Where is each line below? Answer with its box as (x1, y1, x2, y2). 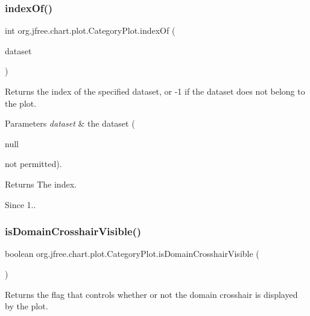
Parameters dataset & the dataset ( (5, 117, 135, 130)
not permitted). (5, 157, 62, 170)
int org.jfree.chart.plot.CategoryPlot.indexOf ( (5, 24, 176, 37)
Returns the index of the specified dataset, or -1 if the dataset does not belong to (5, 85, 305, 97)
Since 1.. (5, 198, 36, 210)
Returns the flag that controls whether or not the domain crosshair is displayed (5, 288, 298, 300)
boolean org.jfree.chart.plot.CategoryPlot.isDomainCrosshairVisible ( (5, 247, 259, 260)
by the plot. (5, 300, 48, 312)
